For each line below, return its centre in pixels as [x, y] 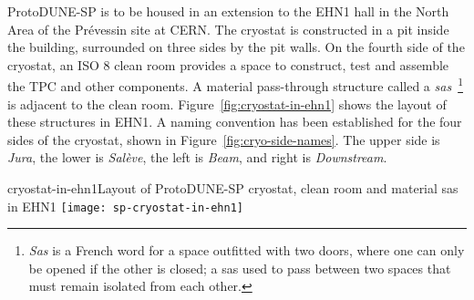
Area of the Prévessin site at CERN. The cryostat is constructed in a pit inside [228, 29]
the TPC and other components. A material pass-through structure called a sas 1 [235, 85]
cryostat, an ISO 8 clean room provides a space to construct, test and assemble [228, 64]
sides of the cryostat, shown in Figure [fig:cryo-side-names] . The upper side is [224, 139]
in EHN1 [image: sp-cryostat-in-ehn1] [125, 206]
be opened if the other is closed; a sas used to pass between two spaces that [240, 268]
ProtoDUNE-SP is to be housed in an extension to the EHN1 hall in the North [228, 11]
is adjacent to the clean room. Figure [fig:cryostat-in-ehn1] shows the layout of [227, 103]
